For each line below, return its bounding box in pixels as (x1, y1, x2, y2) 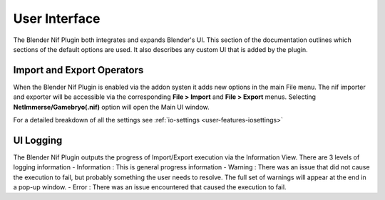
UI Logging (13, 134, 63, 146)
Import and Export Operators (13, 64, 144, 76)
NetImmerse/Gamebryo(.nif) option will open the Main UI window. (13, 102, 210, 111)
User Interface (13, 11, 101, 26)
